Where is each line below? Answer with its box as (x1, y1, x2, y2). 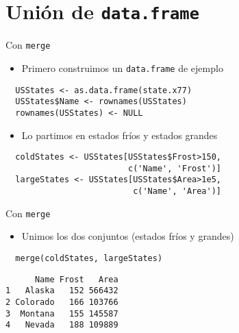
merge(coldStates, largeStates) (15, 254, 163, 263)
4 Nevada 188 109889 (5, 320, 118, 330)
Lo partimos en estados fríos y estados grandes (21, 127, 218, 142)
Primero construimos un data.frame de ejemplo (21, 60, 223, 75)
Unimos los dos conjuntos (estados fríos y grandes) (21, 229, 234, 243)
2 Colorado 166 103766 (5, 297, 118, 307)
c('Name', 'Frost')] (127, 163, 222, 173)
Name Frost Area (34, 274, 118, 284)
